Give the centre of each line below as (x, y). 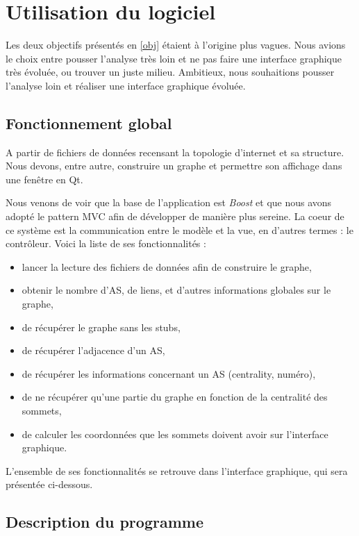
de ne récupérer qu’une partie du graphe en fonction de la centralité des (175, 397)
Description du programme (105, 522)
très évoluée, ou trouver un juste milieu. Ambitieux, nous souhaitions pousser (170, 72)
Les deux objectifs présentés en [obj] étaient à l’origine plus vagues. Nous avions (176, 45)
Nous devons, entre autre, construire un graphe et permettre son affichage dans (174, 166)
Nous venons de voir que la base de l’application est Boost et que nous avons (169, 202)
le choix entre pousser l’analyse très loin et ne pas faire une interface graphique (174, 58)
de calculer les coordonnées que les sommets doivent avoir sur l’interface (175, 434)
